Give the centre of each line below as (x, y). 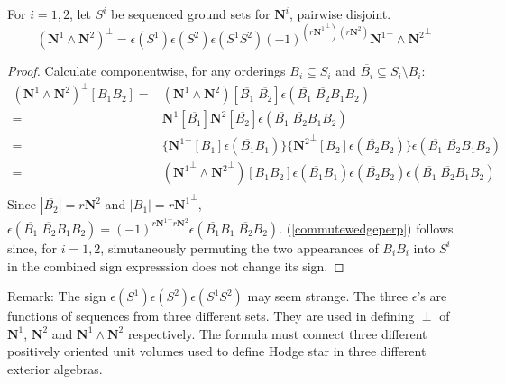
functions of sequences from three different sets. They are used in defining (211, 316)
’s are (432, 296)
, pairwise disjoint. (340, 14)
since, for (32, 247)
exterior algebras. (55, 368)
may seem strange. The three (328, 296)
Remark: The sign (57, 296)
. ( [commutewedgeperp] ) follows (366, 228)
